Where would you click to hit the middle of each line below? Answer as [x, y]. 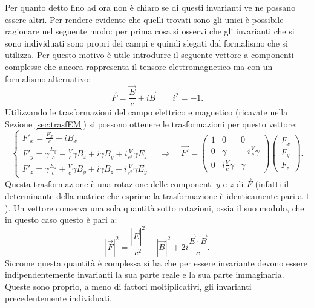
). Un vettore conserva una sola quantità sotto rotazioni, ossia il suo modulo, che [155, 207]
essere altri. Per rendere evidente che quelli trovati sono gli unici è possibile [144, 19]
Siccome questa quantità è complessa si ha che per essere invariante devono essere [156, 262]
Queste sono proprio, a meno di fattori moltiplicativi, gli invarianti [128, 286]
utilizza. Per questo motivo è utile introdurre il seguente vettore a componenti [149, 55]
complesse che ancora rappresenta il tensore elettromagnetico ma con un [139, 66]
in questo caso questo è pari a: [61, 220]
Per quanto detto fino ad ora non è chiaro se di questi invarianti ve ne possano [150, 7]
